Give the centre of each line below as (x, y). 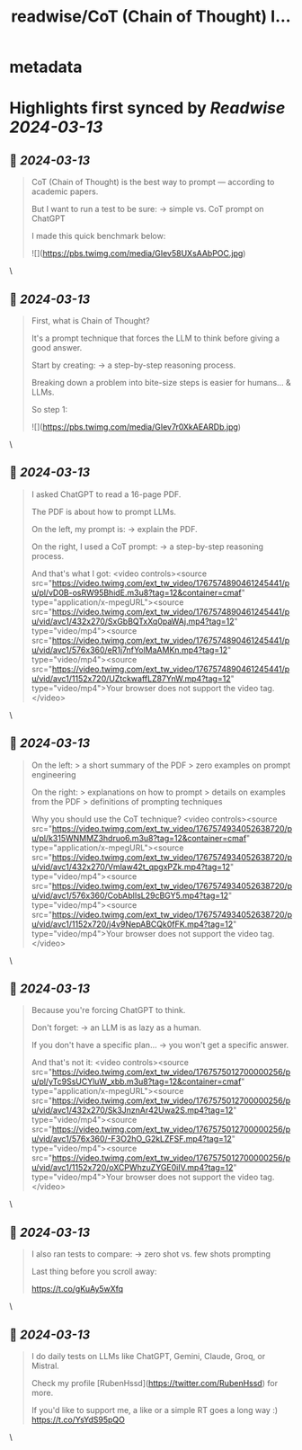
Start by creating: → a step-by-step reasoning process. (133, 365)
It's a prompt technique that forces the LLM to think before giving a (155, 338)
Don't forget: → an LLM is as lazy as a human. (116, 1027)
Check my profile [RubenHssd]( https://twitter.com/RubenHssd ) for (155, 1383)
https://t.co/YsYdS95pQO (78, 1420)
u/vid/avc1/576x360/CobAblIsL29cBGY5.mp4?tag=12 (130, 895)
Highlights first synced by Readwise (147, 108)
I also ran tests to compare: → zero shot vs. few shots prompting (151, 1254)
